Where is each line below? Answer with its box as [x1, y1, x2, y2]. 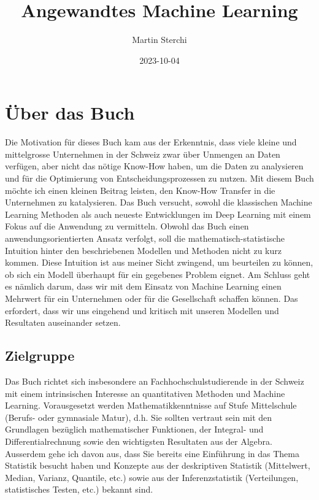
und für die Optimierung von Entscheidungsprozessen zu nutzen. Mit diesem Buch [5, 172, 314, 185]
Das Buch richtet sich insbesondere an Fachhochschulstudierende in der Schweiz [5, 374, 304, 387]
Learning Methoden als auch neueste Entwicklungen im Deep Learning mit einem [5, 207, 311, 220]
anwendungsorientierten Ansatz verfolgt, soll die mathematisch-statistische [5, 232, 285, 244]
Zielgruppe [5, 346, 75, 365]
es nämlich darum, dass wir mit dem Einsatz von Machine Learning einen [5, 280, 282, 293]
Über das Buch [5, 100, 135, 125]
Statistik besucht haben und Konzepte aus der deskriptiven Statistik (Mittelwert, [5, 459, 310, 472]
